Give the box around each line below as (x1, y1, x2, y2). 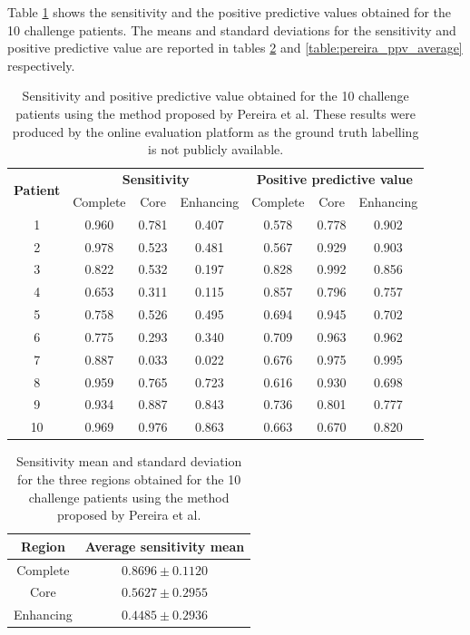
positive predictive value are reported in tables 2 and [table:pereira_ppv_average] (7, 38, 463, 57)
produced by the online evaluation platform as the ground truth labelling (12, 122, 419, 141)
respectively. (7, 55, 75, 74)
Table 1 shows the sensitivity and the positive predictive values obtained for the (7, 3, 451, 21)
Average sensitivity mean (84, 536, 245, 555)
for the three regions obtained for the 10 (17, 469, 241, 488)
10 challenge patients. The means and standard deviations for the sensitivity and (7, 20, 456, 39)
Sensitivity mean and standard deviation (15, 452, 242, 471)
